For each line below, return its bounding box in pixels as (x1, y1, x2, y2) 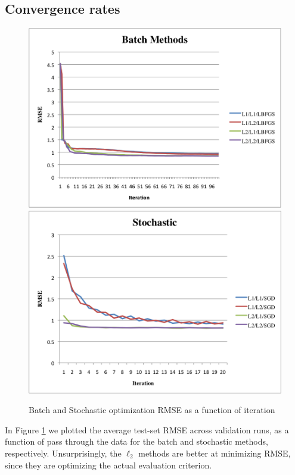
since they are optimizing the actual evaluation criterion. (5, 458, 212, 471)
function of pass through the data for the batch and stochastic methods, (5, 435, 268, 448)
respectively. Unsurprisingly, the (5, 446, 122, 459)
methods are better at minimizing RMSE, (138, 446, 291, 459)
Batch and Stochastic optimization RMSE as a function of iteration (29, 404, 275, 416)
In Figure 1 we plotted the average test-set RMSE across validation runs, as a (5, 423, 289, 436)
